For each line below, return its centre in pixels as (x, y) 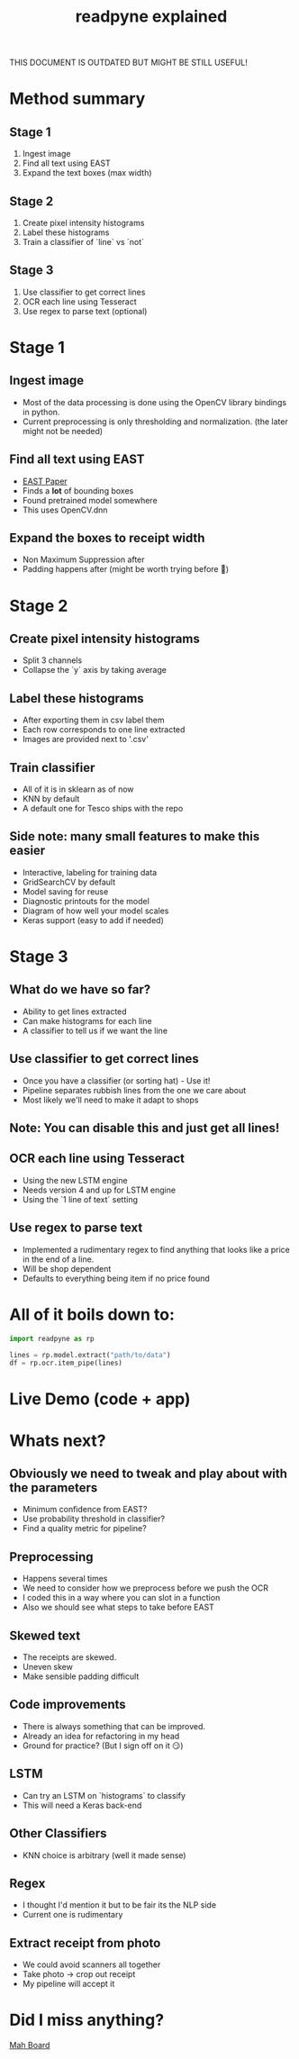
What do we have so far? (80, 989)
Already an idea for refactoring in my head (101, 1736)
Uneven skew (48, 1667)
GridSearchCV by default (69, 882)
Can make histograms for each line (87, 1020)
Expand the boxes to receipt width (107, 538)
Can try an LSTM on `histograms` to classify (104, 1795)
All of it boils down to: (92, 1315)
